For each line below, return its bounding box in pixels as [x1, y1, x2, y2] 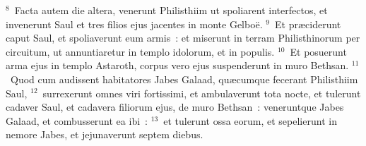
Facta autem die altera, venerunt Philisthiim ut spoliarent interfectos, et [14, 3, 328, 17]
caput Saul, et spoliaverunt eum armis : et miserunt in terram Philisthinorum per [6, 30, 360, 45]
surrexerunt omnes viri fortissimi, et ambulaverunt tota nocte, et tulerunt [42, 85, 361, 100]
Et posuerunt [290, 44, 347, 59]
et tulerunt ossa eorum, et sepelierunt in [163, 113, 337, 128]
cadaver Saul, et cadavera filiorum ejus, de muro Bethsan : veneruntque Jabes [6, 99, 344, 114]
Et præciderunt [275, 16, 341, 31]
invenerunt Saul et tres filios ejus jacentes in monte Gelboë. [6, 16, 263, 31]
